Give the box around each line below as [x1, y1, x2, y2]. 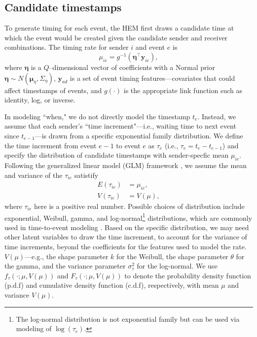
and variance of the [4, 169, 63, 180]
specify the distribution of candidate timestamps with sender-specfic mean [4, 150, 229, 160]
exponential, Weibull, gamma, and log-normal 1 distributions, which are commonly [4, 211, 253, 223]
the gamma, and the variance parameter [4, 261, 126, 271]
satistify [74, 169, 99, 180]
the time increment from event [4, 140, 97, 150]
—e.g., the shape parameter [25, 251, 109, 261]
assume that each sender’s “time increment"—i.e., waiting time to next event [4, 121, 236, 131]
